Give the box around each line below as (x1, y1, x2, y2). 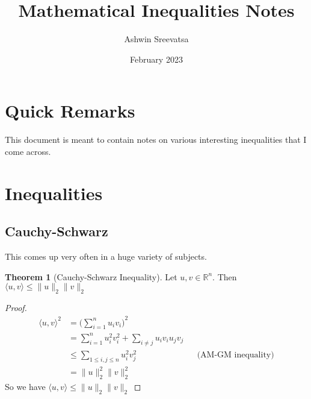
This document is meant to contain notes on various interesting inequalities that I (5, 133, 307, 146)
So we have (5, 380, 46, 392)
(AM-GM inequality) (197, 350, 274, 359)
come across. (5, 145, 51, 157)
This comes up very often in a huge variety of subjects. (5, 250, 207, 263)
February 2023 (130, 52, 183, 65)
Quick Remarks (5, 98, 135, 123)
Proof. (5, 301, 27, 313)
